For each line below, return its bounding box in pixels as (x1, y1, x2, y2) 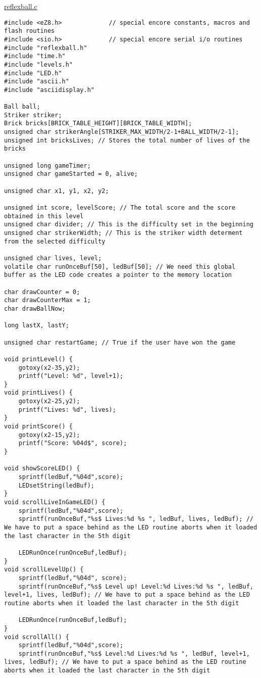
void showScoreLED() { (4, 465, 80, 472)
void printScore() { (4, 423, 73, 430)
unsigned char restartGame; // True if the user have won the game (4, 338, 236, 346)
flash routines (4, 27, 55, 35)
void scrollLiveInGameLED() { (4, 499, 106, 506)
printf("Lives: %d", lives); (18, 406, 116, 413)
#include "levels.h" (4, 61, 73, 68)
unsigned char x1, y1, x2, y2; (4, 187, 109, 195)
